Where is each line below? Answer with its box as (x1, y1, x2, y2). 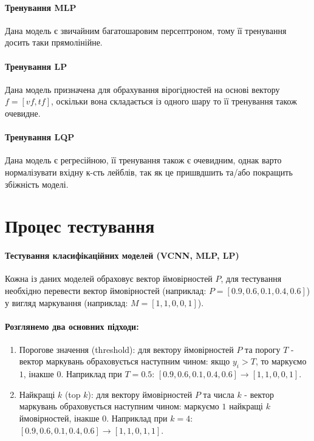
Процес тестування (5, 213, 155, 238)
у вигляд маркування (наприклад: (5, 296, 128, 309)
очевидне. (5, 106, 41, 119)
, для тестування (220, 272, 282, 285)
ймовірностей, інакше (19, 412, 100, 425)
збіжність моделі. (5, 177, 69, 190)
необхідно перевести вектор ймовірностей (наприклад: (5, 284, 206, 296)
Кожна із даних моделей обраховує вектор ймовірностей (5, 272, 213, 285)
